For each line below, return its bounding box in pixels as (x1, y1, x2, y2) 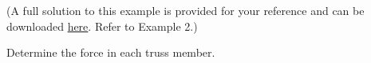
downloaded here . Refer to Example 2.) (6, 17, 198, 34)
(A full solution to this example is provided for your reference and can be (6, 2, 365, 18)
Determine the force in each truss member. (6, 44, 215, 61)
